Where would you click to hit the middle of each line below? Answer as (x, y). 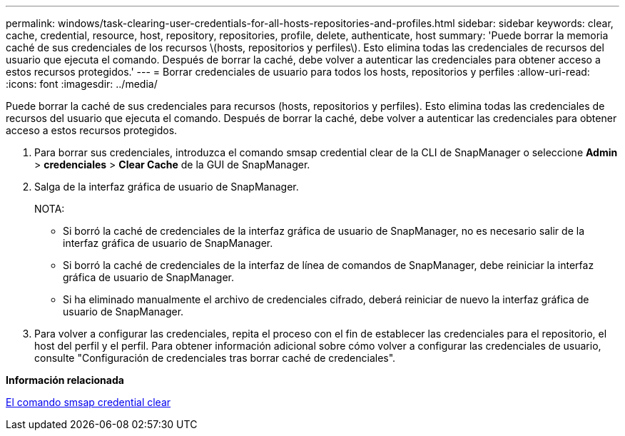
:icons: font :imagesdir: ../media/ (82, 84)
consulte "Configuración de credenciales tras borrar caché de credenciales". (215, 358)
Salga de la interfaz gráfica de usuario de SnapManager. (167, 187)
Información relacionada (65, 380)
